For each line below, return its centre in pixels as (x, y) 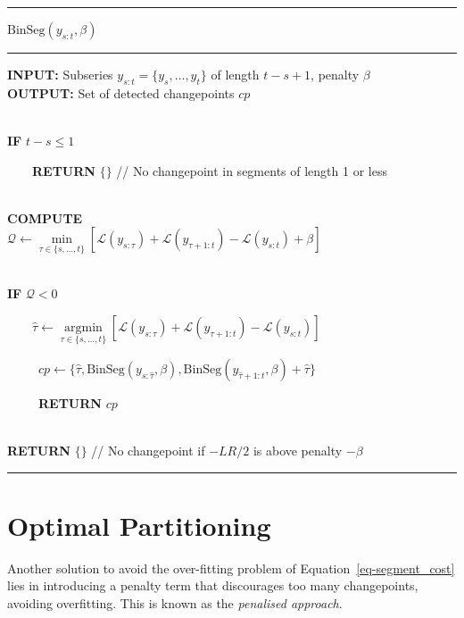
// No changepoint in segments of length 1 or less (252, 170)
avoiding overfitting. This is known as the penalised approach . (175, 603)
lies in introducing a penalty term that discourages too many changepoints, (213, 585)
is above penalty (298, 451)
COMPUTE (45, 217)
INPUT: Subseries (60, 74)
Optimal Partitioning (139, 525)
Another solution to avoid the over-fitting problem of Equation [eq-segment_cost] (231, 568)
